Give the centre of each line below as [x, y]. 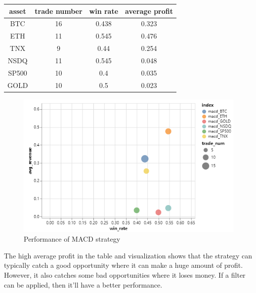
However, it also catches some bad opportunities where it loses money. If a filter [125, 275]
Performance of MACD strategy [72, 239]
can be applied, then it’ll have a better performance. [83, 284]
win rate [104, 11]
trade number [59, 11]
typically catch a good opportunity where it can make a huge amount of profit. [124, 265]
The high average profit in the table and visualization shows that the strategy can [128, 255]
